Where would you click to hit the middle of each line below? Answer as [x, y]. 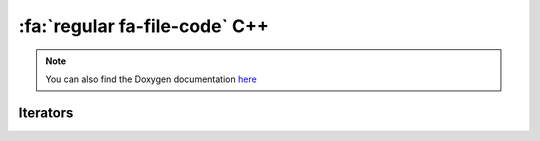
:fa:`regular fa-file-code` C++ [144, 26]
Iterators [46, 112]
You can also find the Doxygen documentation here [151, 79]
